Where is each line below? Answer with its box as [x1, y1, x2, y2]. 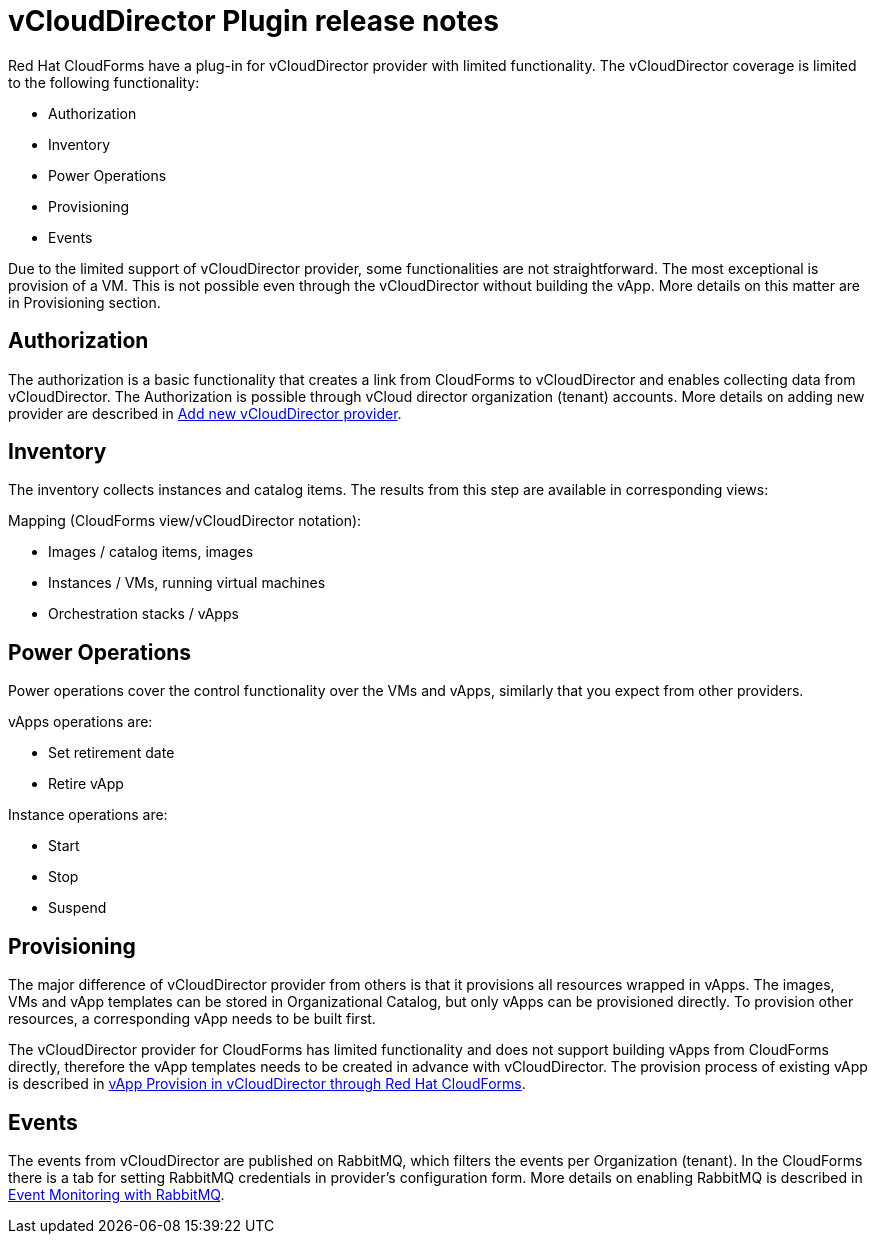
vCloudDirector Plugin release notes [8, 4, 499, 38]
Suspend [48, 899, 107, 917]
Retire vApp [48, 775, 124, 793]
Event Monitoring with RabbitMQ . [8, 1185, 225, 1203]
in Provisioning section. [8, 293, 161, 311]
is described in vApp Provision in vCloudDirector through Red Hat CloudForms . [8, 1075, 526, 1093]
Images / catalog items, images [48, 543, 254, 561]
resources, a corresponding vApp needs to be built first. [8, 1010, 376, 1028]
